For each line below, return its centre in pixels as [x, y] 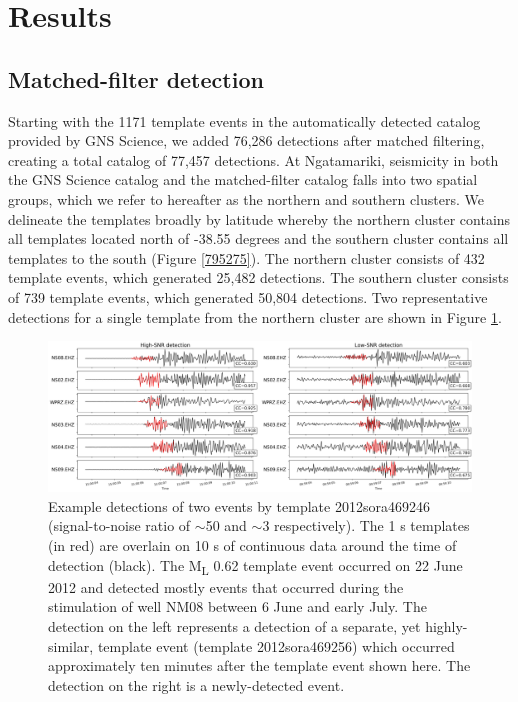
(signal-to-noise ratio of [119, 525]
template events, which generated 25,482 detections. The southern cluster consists [258, 277]
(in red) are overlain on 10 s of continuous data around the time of [252, 545]
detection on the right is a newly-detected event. [196, 684]
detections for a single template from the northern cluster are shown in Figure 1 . [255, 316]
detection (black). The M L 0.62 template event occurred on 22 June [255, 566]
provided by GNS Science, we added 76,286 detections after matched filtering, [246, 140]
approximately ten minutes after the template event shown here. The [259, 665]
